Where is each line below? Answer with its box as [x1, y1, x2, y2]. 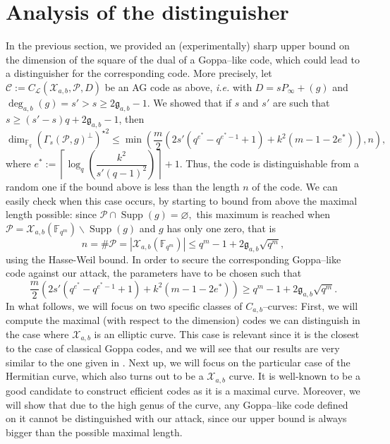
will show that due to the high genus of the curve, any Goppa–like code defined [6, 397, 348, 412]
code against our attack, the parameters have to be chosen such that [6, 265, 302, 280]
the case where [6, 326, 69, 341]
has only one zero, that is [166, 220, 276, 235]
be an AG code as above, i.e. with [104, 79, 252, 94]
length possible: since [6, 207, 97, 222]
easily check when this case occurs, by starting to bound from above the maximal [6, 193, 358, 208]
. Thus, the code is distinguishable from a [179, 156, 360, 170]
